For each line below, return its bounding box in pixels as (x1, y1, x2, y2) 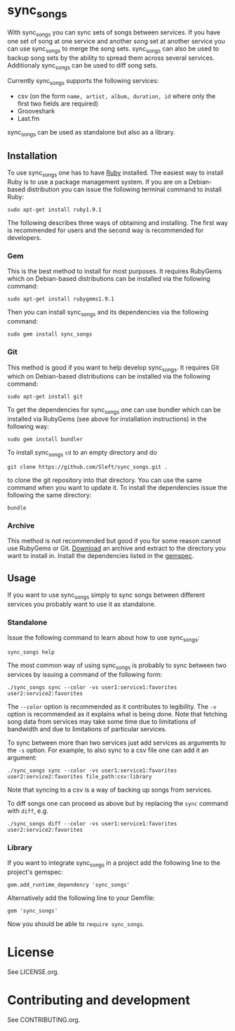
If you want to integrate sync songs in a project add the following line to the (7, 859, 221, 868)
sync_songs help (7, 648, 55, 656)
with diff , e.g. (7, 807, 49, 815)
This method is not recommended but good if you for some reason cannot (7, 537, 222, 545)
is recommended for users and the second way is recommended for (7, 226, 204, 234)
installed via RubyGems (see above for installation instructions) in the (7, 415, 207, 424)
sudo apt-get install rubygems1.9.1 (7, 296, 114, 303)
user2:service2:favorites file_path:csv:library (7, 773, 152, 780)
